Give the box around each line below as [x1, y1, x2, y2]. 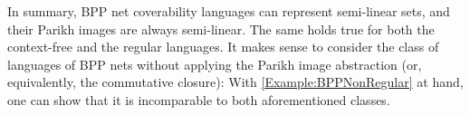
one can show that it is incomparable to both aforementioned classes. [7, 90, 390, 109]
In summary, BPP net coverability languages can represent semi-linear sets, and [7, 2, 450, 20]
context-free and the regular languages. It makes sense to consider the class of [7, 37, 439, 56]
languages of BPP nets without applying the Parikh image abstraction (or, [7, 54, 422, 73]
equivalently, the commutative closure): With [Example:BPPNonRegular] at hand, [7, 72, 464, 91]
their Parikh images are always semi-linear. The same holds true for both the [7, 19, 435, 38]
